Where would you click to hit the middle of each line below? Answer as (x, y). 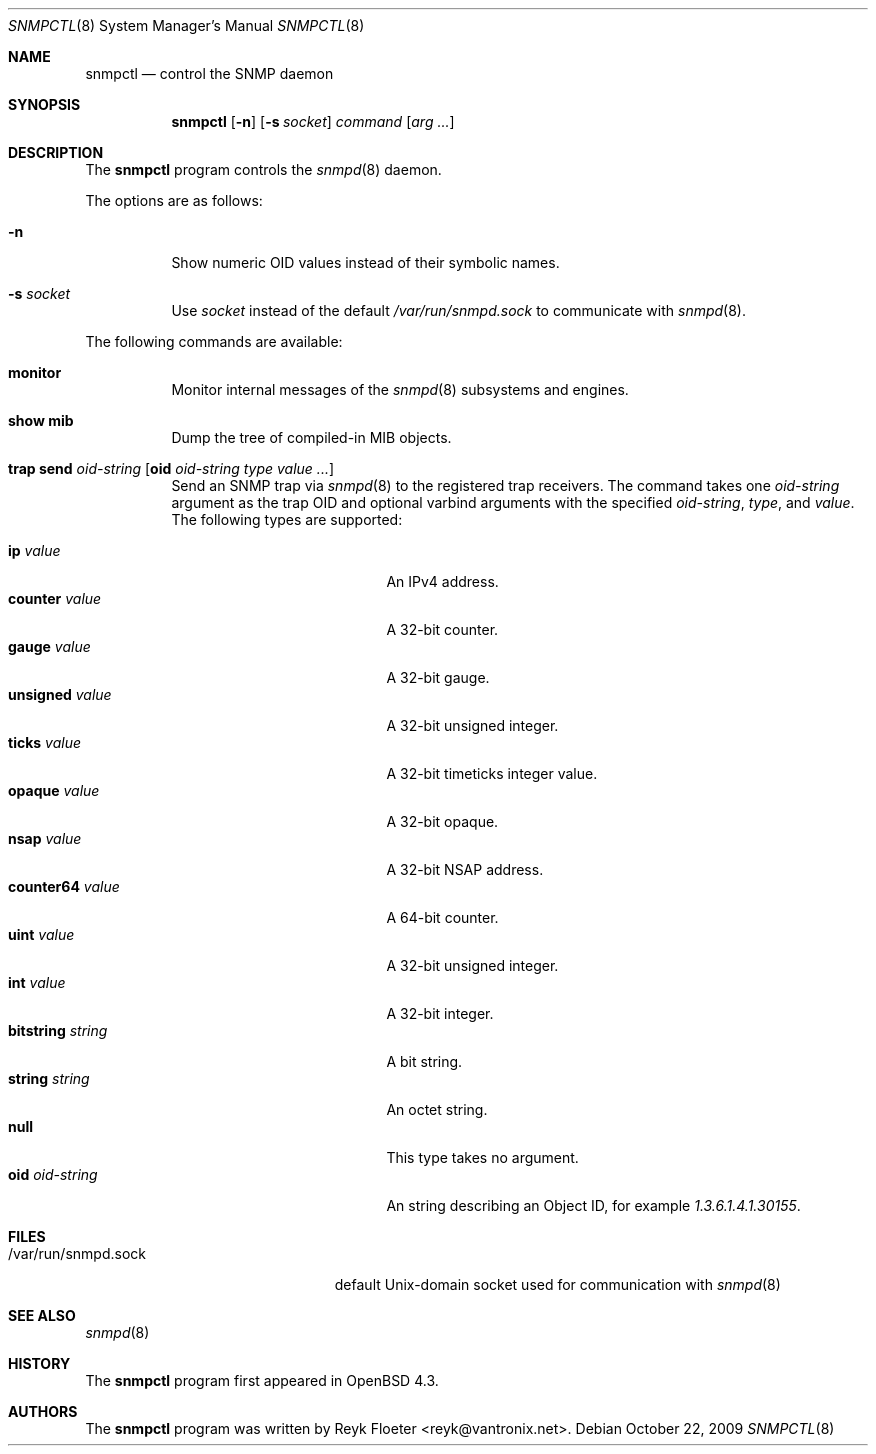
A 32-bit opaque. (442, 821)
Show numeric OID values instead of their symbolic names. (365, 262)
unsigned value (60, 694)
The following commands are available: (214, 341)
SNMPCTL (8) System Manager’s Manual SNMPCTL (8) (186, 25)
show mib (41, 420)
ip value (34, 550)
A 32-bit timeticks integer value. (492, 773)
